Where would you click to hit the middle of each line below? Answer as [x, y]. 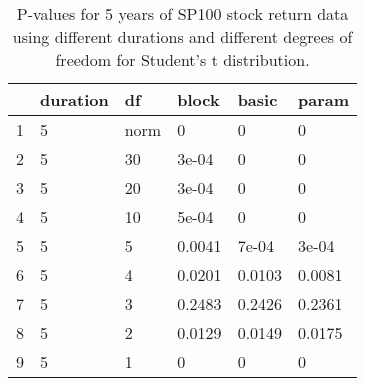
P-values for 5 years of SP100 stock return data [182, 13]
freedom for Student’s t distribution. [182, 59]
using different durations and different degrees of [182, 36]
